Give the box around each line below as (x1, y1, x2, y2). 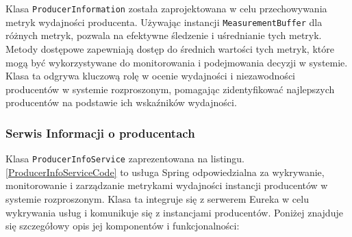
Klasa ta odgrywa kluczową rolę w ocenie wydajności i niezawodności (5, 68, 295, 83)
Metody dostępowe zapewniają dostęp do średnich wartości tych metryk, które (5, 41, 334, 55)
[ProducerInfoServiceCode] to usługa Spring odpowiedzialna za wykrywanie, (5, 164, 325, 179)
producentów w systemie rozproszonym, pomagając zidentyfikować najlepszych (5, 82, 335, 96)
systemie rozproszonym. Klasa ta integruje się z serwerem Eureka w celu (5, 191, 309, 205)
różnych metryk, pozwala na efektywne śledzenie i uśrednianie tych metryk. (5, 28, 322, 42)
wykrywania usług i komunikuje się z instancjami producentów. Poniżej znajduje (5, 205, 343, 219)
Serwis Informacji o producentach (5, 124, 195, 141)
